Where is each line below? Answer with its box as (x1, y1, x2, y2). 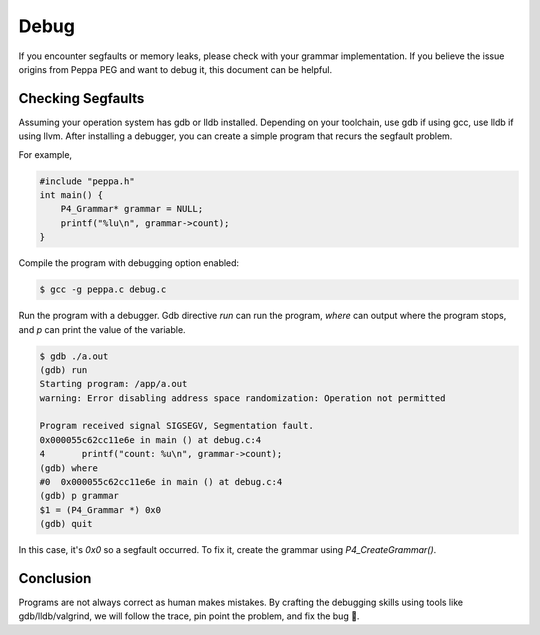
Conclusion (18, 570, 92, 587)
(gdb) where (39, 462, 99, 474)
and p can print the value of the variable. (18, 323, 186, 335)
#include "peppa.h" (39, 175, 135, 187)
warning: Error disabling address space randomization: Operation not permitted (39, 392, 446, 404)
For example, (18, 148, 73, 160)
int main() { (39, 190, 104, 200)
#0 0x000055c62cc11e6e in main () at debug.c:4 (39, 476, 283, 488)
